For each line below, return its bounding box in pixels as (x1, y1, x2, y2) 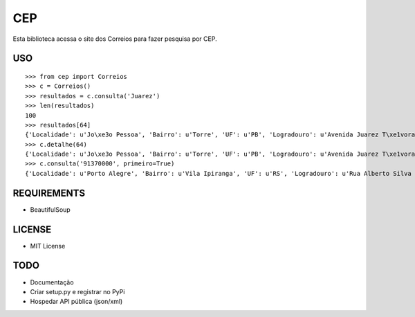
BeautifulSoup (30, 205, 71, 214)
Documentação (30, 278, 74, 287)
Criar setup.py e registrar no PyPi (30, 287, 125, 296)
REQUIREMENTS (12, 187, 86, 199)
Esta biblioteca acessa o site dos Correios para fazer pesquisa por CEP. (12, 35, 217, 43)
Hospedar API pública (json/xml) (30, 298, 123, 306)
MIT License (30, 242, 66, 250)
